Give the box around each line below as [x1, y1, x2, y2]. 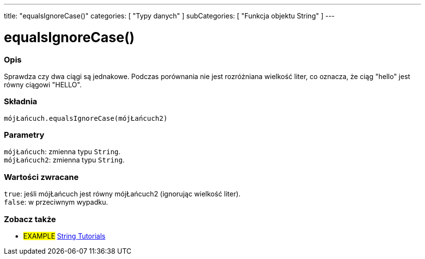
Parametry [4, 130, 45, 140]
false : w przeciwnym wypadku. [4, 198, 108, 207]
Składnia [4, 97, 37, 107]
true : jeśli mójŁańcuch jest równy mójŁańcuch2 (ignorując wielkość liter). [4, 190, 241, 198]
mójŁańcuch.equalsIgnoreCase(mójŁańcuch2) [4, 114, 168, 122]
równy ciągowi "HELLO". [4, 80, 82, 89]
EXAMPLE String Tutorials [23, 231, 106, 240]
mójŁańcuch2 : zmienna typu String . [4, 156, 125, 164]
